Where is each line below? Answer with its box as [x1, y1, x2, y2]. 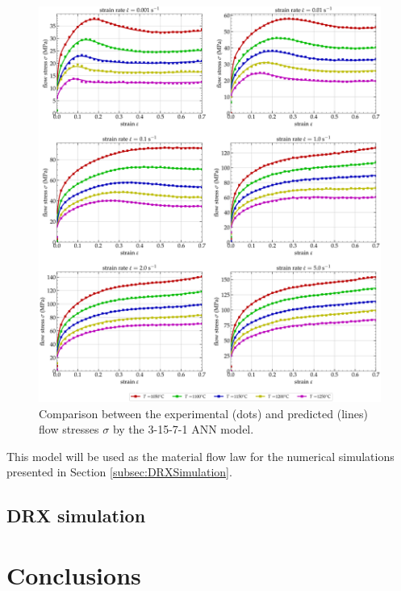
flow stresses [39, 421, 99, 438]
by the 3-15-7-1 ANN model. [112, 421, 254, 438]
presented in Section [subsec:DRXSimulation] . [6, 463, 232, 480]
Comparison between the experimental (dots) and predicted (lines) [39, 404, 368, 421]
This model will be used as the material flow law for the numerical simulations [6, 447, 395, 464]
